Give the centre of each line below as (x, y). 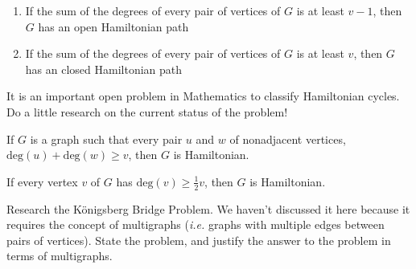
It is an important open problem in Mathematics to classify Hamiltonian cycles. (203, 96)
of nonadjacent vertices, (288, 139)
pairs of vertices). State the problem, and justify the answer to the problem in (199, 240)
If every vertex (42, 181)
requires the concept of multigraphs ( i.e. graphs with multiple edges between (196, 224)
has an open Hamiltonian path (113, 26)
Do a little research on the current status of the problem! (147, 111)
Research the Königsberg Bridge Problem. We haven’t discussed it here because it (208, 208)
